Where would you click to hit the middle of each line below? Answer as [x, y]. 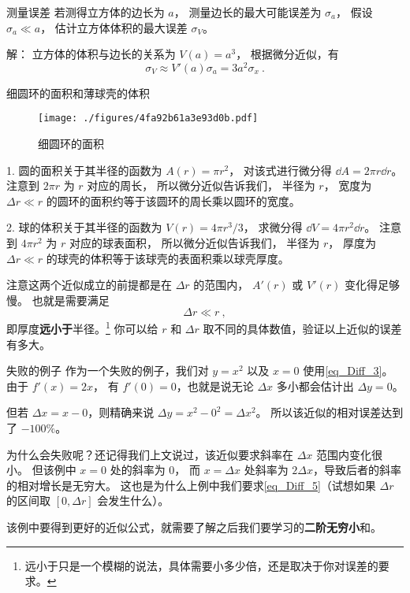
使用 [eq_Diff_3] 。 [348, 371]
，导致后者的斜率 [358, 470]
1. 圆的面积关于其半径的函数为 [84, 170]
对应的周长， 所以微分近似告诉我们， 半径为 [201, 185]
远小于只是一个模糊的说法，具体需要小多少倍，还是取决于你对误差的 [201, 565]
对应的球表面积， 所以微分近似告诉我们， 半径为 [194, 243]
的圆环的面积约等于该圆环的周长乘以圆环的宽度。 [173, 200]
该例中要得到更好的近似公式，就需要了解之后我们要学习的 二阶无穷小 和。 [194, 527]
